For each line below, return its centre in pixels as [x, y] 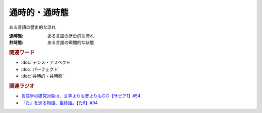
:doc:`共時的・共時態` [42, 76]
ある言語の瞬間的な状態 [71, 42]
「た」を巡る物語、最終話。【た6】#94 [59, 103]
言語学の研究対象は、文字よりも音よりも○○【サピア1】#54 [81, 96]
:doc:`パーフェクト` [40, 69]
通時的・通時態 [39, 13]
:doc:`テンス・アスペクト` [47, 62]
